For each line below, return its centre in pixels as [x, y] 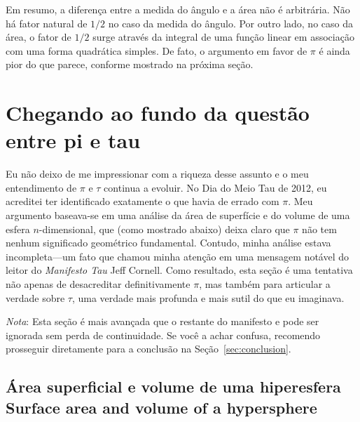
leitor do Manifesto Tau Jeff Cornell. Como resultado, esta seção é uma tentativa [179, 270]
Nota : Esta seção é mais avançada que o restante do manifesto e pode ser [162, 321]
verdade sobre [35, 297]
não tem [319, 229]
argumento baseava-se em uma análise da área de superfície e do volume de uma [178, 215]
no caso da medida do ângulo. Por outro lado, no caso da [230, 23]
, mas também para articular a [265, 284]
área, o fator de [39, 37]
